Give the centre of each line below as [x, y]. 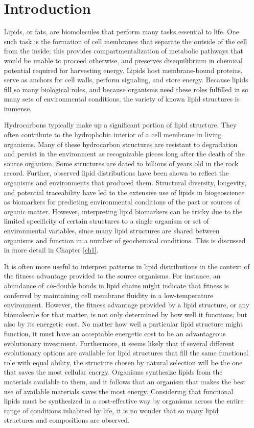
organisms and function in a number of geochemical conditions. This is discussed [125, 240]
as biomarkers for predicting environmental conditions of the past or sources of [122, 202]
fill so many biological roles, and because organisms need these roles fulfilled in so [126, 89]
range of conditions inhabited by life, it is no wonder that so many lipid [111, 410]
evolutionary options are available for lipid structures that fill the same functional [127, 353]
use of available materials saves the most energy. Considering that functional [119, 391]
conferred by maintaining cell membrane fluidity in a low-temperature [109, 295]
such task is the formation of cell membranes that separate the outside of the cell [126, 41]
